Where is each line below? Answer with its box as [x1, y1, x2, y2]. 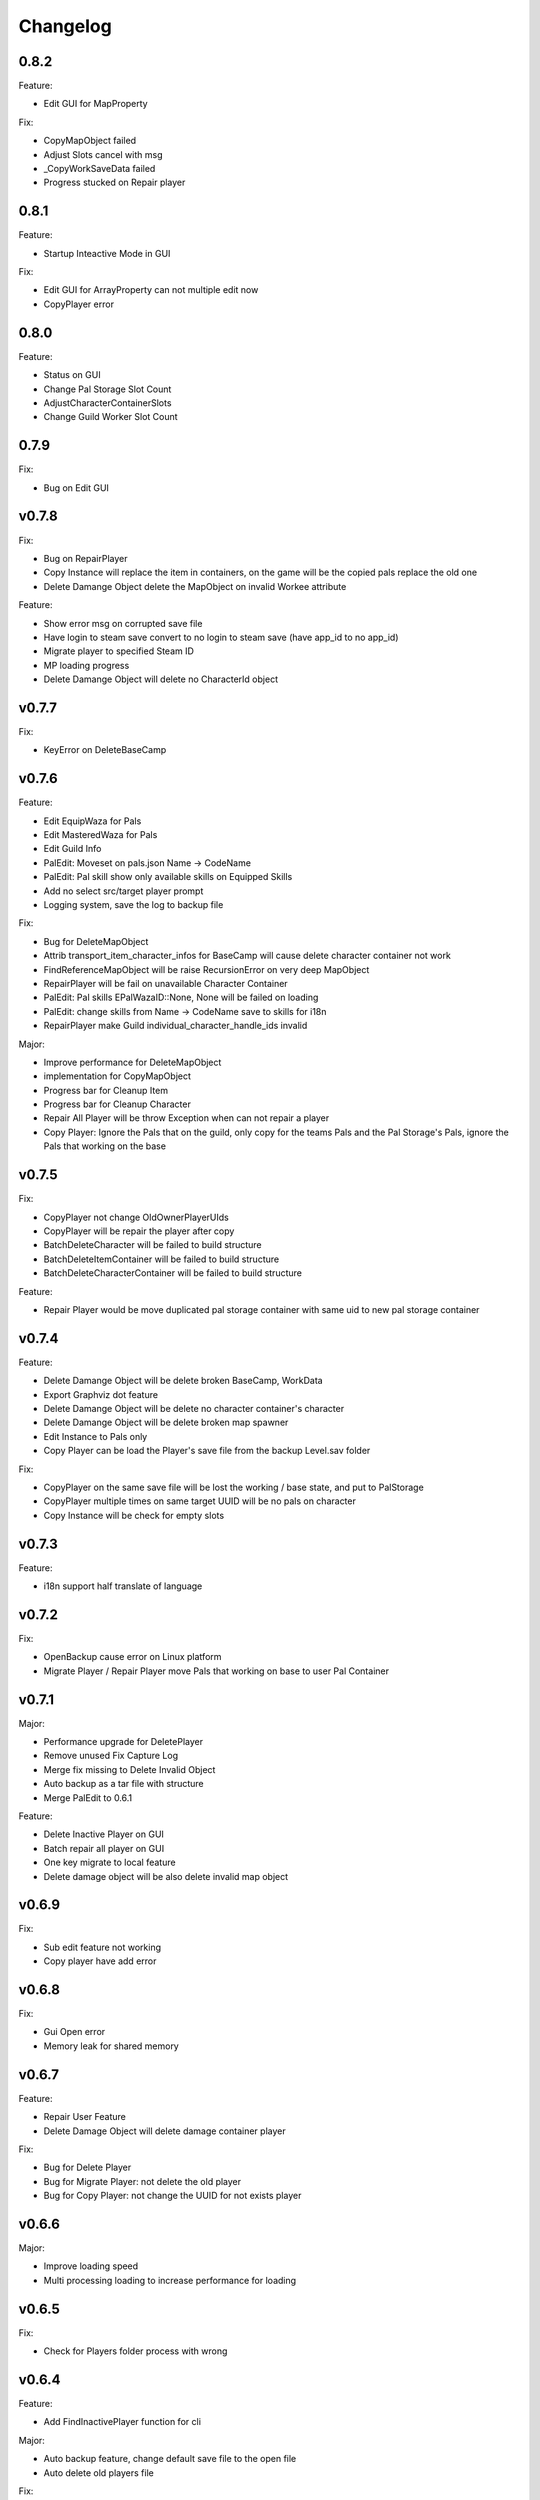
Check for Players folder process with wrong [43, 2345, 228, 2357]
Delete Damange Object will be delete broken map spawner [43, 1416, 289, 1429]
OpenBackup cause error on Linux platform [43, 1651, 222, 1663]
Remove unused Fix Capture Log [43, 1750, 179, 1762]
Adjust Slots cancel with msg [43, 148, 163, 160]
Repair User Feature [43, 2111, 127, 2123]
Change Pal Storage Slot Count [43, 383, 172, 395]
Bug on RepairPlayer [43, 552, 128, 564]
